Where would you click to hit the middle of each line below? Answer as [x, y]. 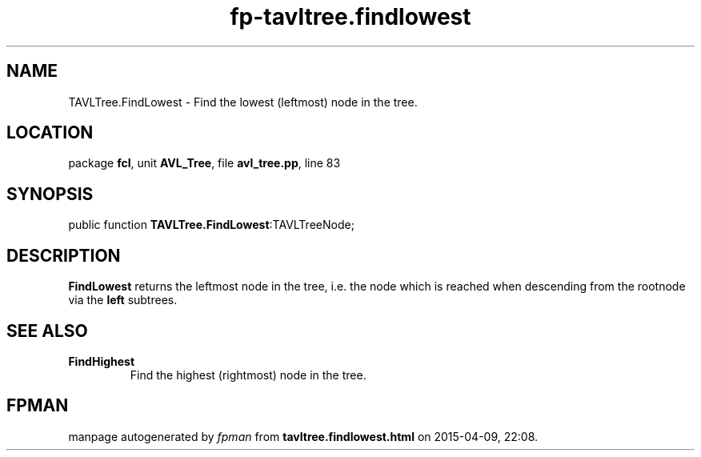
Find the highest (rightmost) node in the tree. [248, 375]
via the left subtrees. [123, 300]
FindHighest [102, 361]
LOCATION [50, 133]
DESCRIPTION [64, 255]
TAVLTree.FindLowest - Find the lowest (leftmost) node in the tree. [243, 102]
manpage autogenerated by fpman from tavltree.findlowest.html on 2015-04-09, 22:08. [303, 436]
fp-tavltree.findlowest [350, 17]
